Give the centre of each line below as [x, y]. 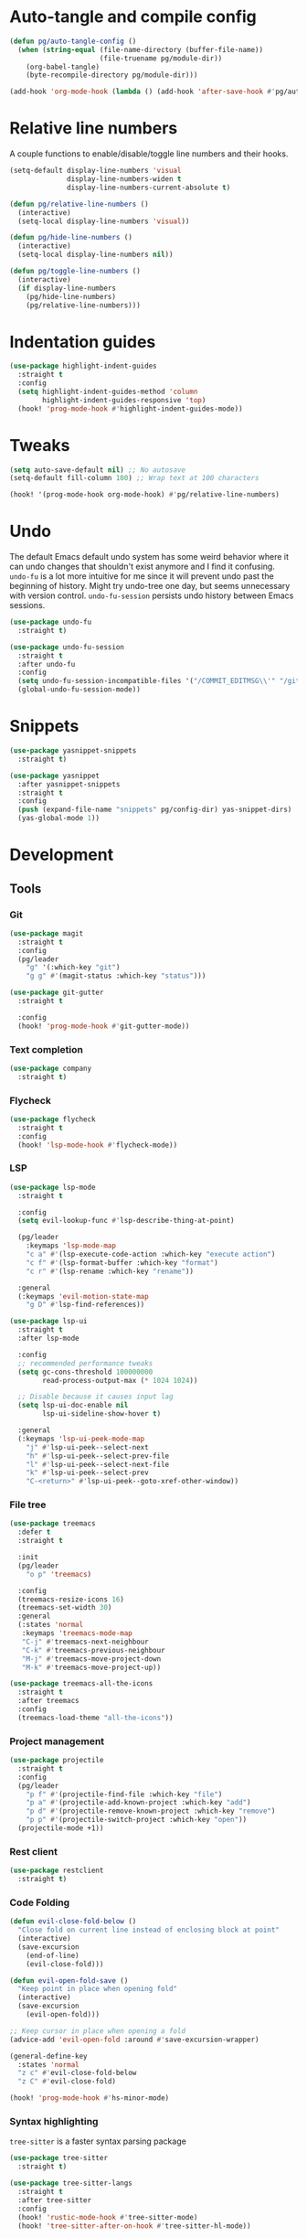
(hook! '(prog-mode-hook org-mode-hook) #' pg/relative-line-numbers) [145, 495]
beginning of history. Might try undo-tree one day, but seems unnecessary [150, 586]
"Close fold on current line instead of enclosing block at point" [149, 1930]
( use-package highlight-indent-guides [83, 366]
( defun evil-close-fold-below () [73, 1922]
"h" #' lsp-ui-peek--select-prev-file [98, 1456]
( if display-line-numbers [67, 288]
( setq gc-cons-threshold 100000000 [85, 1372]
